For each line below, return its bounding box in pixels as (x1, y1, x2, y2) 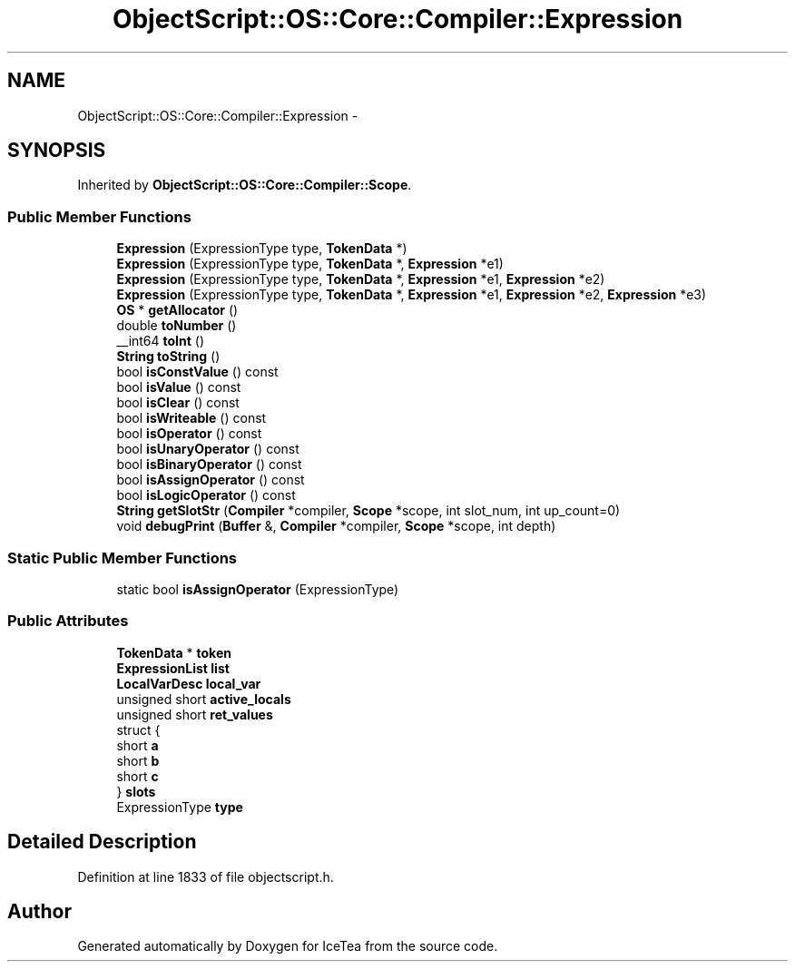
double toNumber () (116, 318, 237, 334)
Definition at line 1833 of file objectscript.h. (77, 868, 334, 885)
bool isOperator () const (116, 426, 262, 442)
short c (116, 768, 159, 784)
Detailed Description (7, 830, 197, 854)
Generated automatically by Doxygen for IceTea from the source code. (77, 938, 498, 954)
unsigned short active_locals (116, 690, 291, 707)
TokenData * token (116, 644, 231, 661)
